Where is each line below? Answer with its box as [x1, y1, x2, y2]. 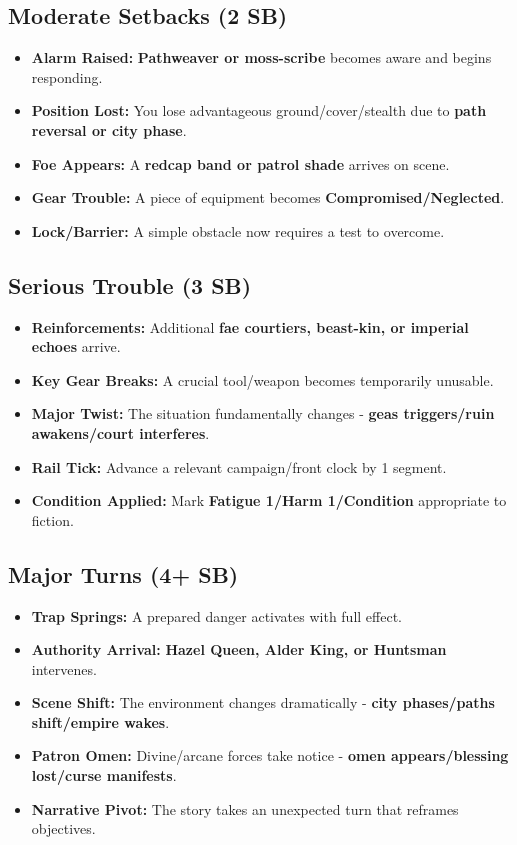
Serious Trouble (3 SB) [8, 269, 252, 300]
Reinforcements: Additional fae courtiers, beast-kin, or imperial [31, 316, 469, 337]
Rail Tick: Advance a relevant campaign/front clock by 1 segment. [31, 456, 447, 477]
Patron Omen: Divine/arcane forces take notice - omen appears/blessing [31, 745, 509, 766]
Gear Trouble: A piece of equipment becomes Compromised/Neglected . [31, 187, 505, 208]
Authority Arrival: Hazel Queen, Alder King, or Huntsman [31, 639, 447, 660]
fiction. [31, 509, 74, 530]
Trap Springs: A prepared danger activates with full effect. [31, 605, 402, 626]
